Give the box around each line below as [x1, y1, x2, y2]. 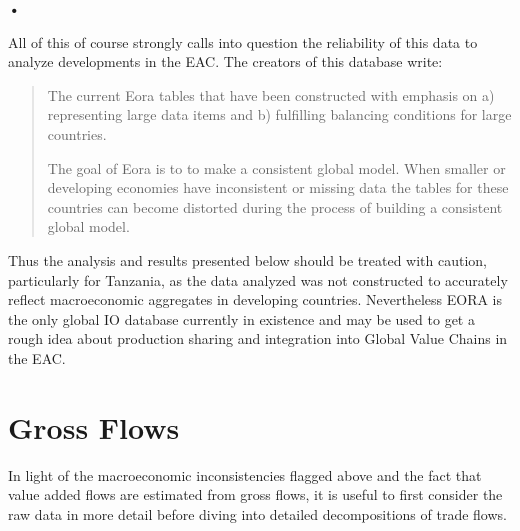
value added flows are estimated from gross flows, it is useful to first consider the [8, 484, 503, 505]
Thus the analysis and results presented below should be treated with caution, [8, 249, 487, 270]
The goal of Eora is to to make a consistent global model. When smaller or [47, 157, 506, 178]
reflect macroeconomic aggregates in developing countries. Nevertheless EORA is [8, 289, 503, 310]
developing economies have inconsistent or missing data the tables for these [47, 177, 509, 198]
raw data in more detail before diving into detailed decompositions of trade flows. [8, 503, 507, 524]
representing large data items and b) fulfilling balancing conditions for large [47, 104, 512, 125]
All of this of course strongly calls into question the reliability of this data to [8, 31, 478, 52]
